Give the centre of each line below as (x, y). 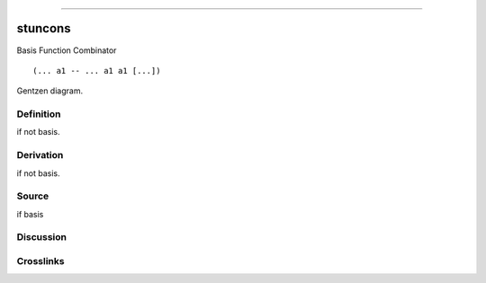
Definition (39, 114)
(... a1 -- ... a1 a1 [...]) (97, 71)
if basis (30, 214)
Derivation (40, 155)
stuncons (44, 28)
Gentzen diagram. (50, 91)
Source (33, 196)
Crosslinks (40, 261)
